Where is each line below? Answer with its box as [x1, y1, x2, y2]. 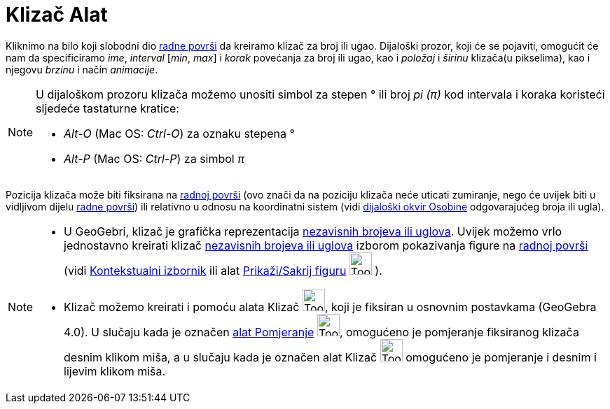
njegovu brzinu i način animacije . [6, 63, 158, 76]
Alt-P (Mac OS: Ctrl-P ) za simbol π [64, 151, 244, 166]
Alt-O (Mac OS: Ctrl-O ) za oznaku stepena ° [64, 126, 295, 141]
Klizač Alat [6, 3, 108, 27]
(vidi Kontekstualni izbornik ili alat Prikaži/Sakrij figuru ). [64, 263, 382, 278]
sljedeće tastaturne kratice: [36, 101, 179, 115]
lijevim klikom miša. [64, 364, 166, 378]
